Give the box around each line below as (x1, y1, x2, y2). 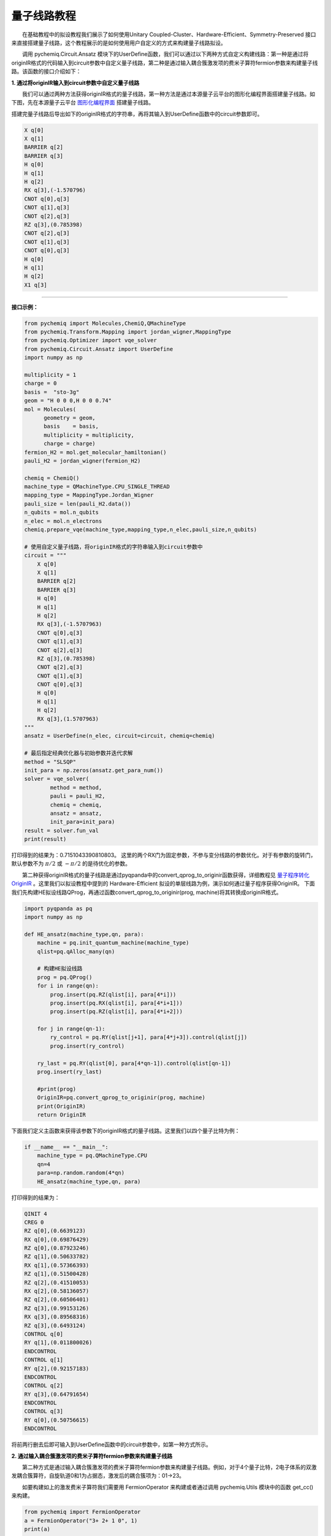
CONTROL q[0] (24, 1330, 64, 1338)
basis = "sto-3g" (24, 388, 80, 396)
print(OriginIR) (37, 1103, 86, 1110)
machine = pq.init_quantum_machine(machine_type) (37, 939, 189, 946)
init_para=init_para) (50, 818, 115, 826)
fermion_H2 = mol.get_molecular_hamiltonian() (24, 449, 167, 456)
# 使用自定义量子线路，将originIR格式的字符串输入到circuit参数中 (24, 543, 203, 550)
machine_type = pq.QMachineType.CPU (37, 1152, 147, 1159)
